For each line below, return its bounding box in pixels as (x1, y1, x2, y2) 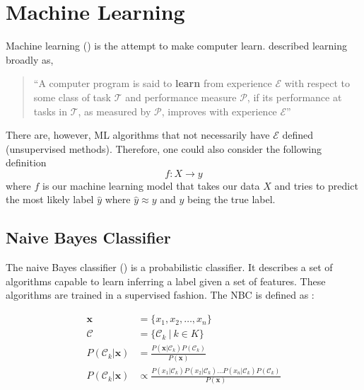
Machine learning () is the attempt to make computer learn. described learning (6, 38, 347, 53)
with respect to (284, 76, 350, 91)
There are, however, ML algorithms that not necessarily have (6, 127, 270, 142)
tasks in (33, 103, 68, 118)
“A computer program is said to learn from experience (33, 76, 272, 91)
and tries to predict (274, 178, 358, 193)
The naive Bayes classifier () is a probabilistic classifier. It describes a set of (6, 260, 333, 275)
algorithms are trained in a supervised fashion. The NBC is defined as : (6, 287, 315, 302)
